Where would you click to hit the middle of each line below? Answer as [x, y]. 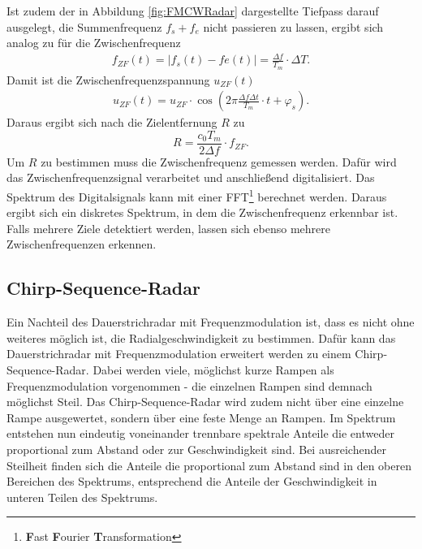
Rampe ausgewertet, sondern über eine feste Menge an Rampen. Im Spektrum [201, 417]
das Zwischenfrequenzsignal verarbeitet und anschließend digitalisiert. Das [191, 177]
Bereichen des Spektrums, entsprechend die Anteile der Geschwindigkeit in [192, 481]
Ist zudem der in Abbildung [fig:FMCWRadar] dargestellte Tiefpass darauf [193, 11]
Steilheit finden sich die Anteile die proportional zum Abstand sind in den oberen [209, 465]
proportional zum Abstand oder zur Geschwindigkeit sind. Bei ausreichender [196, 450]
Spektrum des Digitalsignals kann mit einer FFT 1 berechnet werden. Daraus [197, 195]
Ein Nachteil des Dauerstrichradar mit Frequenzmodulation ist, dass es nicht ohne [211, 322]
